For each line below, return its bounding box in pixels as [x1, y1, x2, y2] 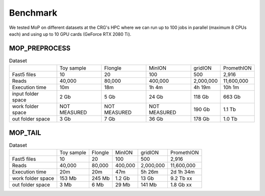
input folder [12, 91, 39, 98]
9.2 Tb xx [170, 175, 192, 182]
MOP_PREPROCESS [9, 44, 71, 52]
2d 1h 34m [170, 169, 195, 175]
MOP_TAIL [9, 128, 41, 137]
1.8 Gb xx [170, 181, 192, 188]
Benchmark [9, 7, 57, 18]
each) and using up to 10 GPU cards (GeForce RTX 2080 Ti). [9, 31, 132, 37]
